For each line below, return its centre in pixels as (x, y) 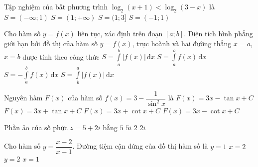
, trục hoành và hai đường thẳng (182, 43)
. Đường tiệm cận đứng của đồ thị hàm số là (140, 146)
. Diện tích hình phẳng (218, 34)
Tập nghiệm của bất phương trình (56, 6)
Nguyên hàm (23, 98)
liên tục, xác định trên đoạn (120, 34)
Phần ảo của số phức (36, 127)
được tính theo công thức (61, 56)
